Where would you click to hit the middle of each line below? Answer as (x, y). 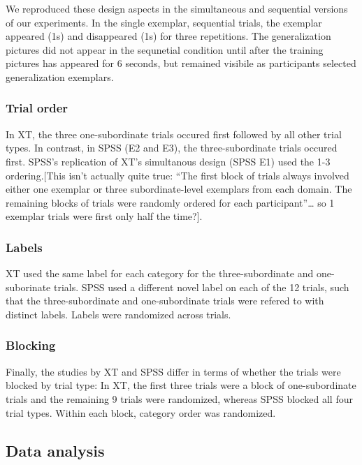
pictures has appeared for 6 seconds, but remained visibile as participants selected (181, 63)
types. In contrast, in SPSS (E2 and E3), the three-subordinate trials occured (172, 148)
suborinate (28, 287)
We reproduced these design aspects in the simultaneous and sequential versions (177, 8)
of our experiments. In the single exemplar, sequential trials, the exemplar (164, 22)
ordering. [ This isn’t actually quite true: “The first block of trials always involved (178, 175)
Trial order (37, 108)
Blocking (31, 345)
